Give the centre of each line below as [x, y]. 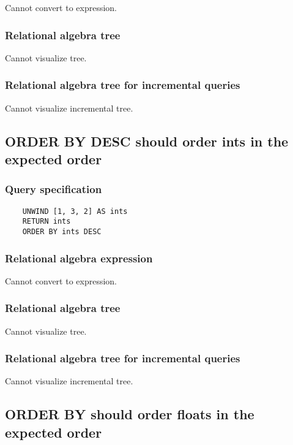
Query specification [54, 189]
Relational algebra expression [79, 258]
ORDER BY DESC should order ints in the [147, 141]
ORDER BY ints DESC [62, 231]
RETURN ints [46, 222]
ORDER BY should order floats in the [130, 414]
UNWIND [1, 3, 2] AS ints [75, 211]
